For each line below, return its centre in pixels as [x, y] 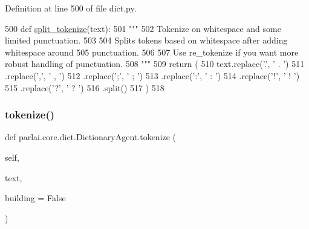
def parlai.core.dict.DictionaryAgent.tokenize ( [91, 137]
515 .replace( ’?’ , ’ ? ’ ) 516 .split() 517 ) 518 [85, 87]
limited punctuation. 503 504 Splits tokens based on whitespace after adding [146, 40]
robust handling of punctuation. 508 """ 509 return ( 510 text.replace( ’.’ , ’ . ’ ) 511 [155, 64]
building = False [35, 198]
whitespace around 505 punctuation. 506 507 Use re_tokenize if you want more [152, 52]
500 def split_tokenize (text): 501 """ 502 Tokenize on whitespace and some [143, 28]
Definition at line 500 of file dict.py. [71, 8]
